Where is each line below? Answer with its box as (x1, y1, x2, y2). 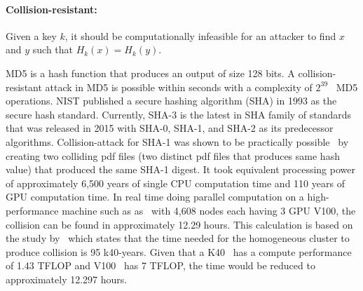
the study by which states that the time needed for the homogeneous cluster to (6, 231, 350, 245)
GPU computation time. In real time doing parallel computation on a (6, 189, 304, 204)
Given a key (6, 28, 57, 43)
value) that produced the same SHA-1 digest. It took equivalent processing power (6, 162, 355, 177)
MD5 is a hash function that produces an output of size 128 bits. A (6, 65, 295, 80)
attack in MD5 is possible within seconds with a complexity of (45, 79, 313, 94)
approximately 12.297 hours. (6, 271, 128, 286)
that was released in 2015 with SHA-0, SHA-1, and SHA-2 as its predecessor (6, 121, 334, 135)
